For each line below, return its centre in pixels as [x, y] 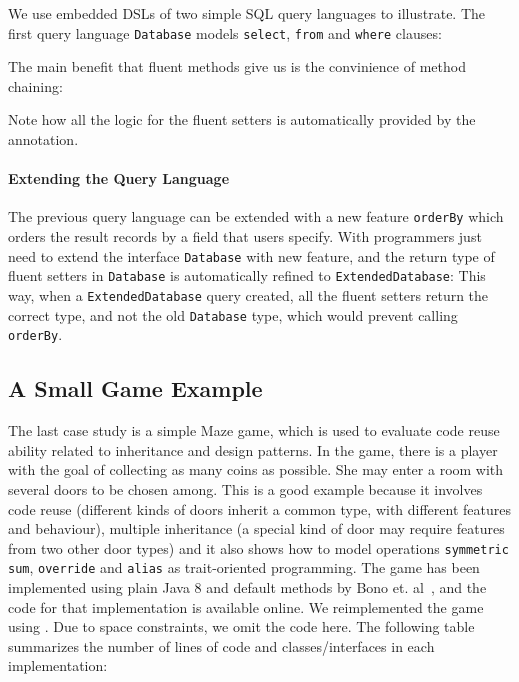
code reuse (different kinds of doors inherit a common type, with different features [259, 508]
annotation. [43, 139]
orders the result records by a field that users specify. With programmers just [245, 236]
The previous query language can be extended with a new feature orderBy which [256, 216]
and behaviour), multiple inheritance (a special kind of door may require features [256, 528]
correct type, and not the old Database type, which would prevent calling [233, 314]
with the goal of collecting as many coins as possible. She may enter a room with [256, 469]
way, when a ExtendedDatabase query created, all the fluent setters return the [248, 294]
